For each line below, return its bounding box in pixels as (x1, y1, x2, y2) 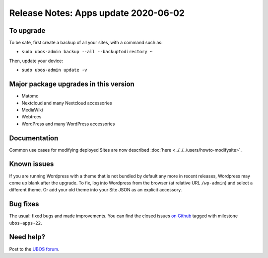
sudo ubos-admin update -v (21, 67, 87, 73)
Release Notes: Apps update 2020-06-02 (9, 7, 185, 18)
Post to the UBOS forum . (9, 246, 60, 252)
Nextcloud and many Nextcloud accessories (21, 100, 112, 106)
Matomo (21, 93, 39, 99)
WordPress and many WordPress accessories (21, 121, 115, 127)
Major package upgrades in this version (9, 80, 135, 88)
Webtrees (21, 114, 42, 120)
